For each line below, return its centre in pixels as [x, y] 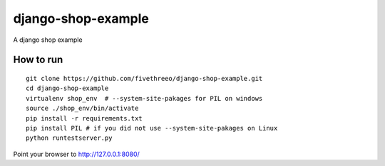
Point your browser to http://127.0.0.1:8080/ [77, 154]
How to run [38, 60]
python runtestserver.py [69, 138]
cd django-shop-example [67, 88]
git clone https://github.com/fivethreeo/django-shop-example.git [144, 78]
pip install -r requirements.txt [84, 118]
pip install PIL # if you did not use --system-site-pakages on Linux [152, 128]
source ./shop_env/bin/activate [82, 109]
